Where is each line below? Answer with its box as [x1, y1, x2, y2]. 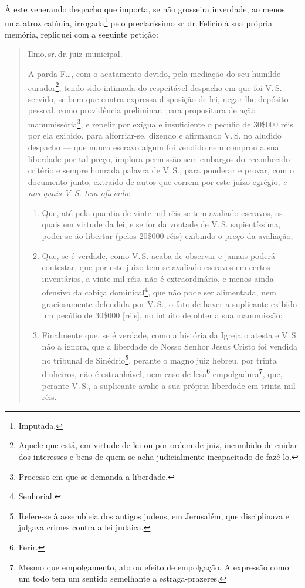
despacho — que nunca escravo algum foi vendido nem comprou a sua [28, 140, 279, 153]
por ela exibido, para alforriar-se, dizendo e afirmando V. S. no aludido [28, 129, 282, 142]
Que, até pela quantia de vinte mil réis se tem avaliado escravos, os [42, 206, 283, 219]
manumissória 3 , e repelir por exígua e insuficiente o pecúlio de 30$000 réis [28, 116, 293, 130]
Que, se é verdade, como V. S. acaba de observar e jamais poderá [42, 249, 275, 261]
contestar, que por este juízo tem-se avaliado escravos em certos [42, 261, 270, 273]
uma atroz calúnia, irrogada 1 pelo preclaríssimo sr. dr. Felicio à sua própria [5, 15, 272, 29]
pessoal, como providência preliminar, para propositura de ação [28, 104, 256, 116]
